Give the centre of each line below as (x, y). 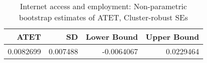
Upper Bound (172, 37)
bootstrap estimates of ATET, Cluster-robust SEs (103, 17)
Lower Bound (112, 37)
